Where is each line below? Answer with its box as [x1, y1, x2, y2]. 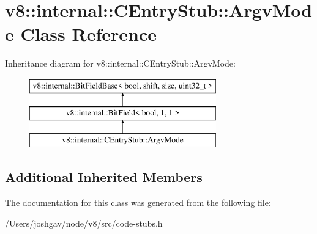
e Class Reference [5, 21, 157, 46]
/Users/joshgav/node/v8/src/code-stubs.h [5, 216, 163, 229]
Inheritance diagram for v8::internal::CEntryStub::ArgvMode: [5, 57, 236, 70]
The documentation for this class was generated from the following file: [5, 196, 271, 209]
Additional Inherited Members [5, 167, 203, 186]
